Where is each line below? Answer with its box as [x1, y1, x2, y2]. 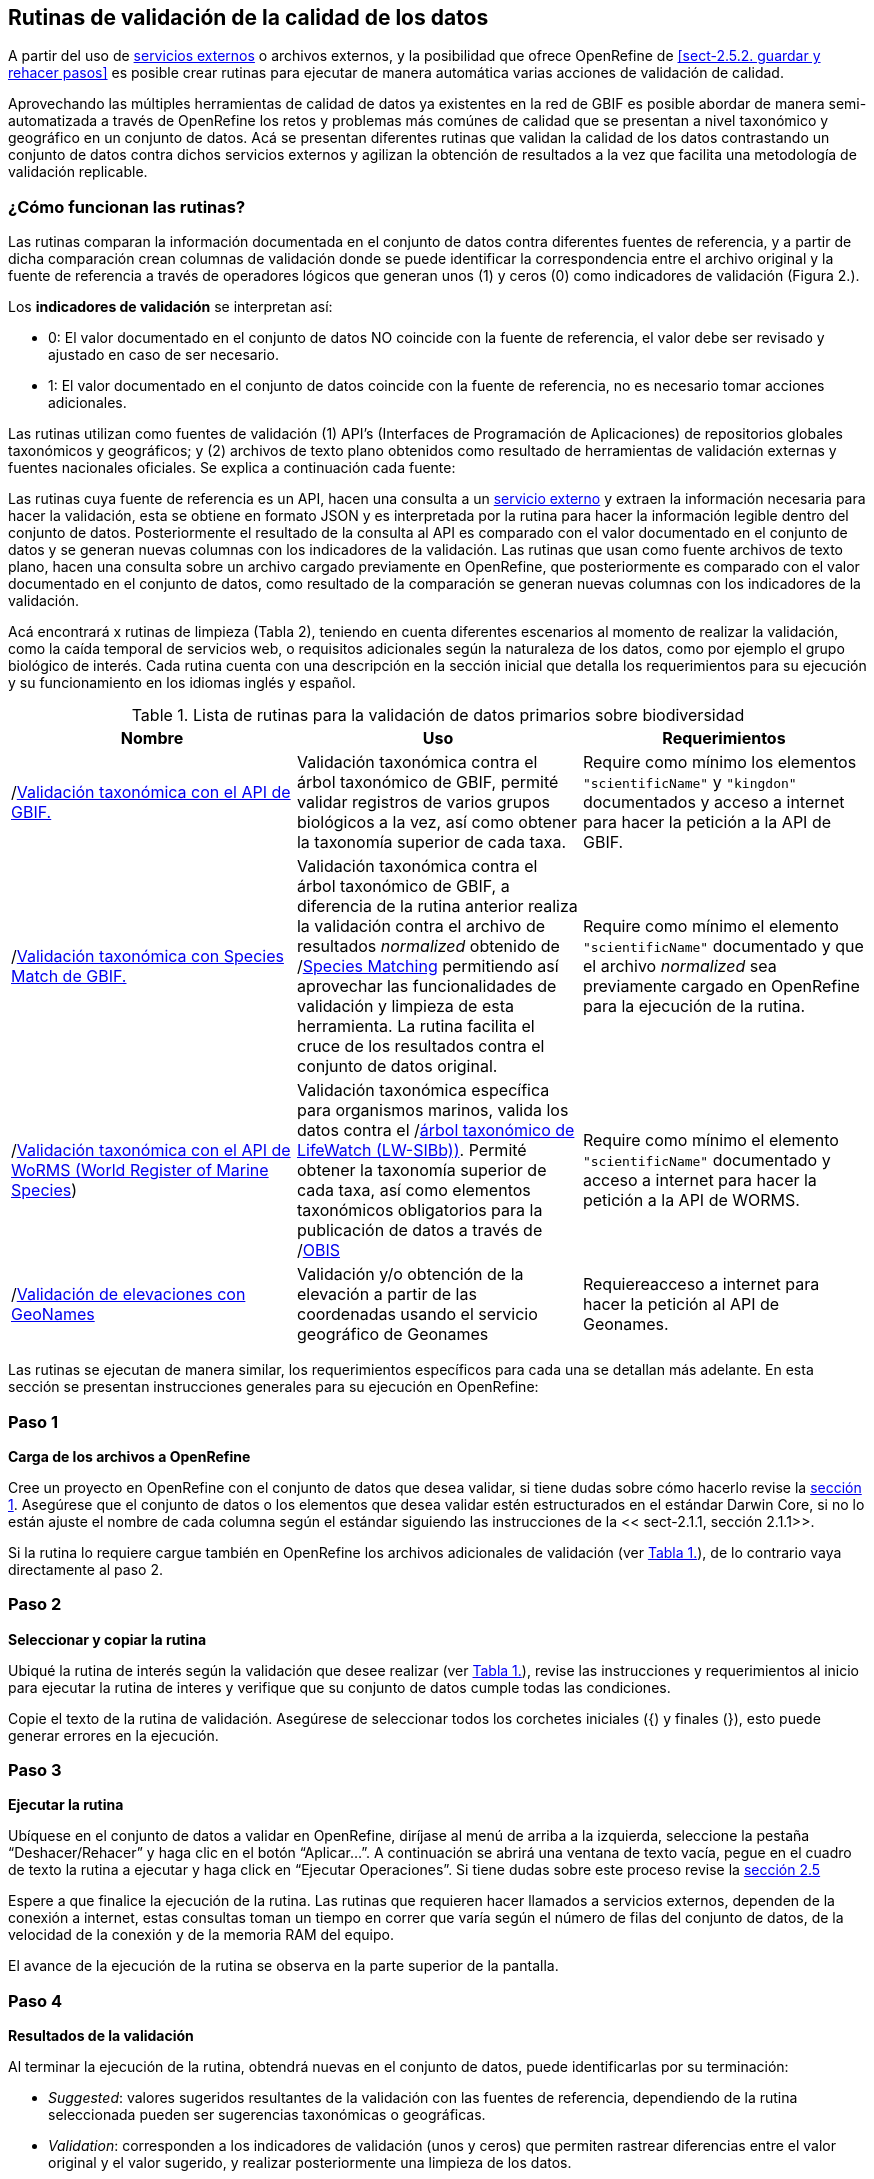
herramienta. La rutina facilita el [296, 1016, 535, 1037]
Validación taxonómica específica [296, 1080, 550, 1101]
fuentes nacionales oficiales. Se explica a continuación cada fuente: [8, 459, 456, 477]
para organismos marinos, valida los [296, 1100, 569, 1121]
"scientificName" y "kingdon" [582, 772, 797, 793]
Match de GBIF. [11, 966, 127, 987]
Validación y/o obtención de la [296, 1264, 524, 1285]
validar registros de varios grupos [296, 792, 550, 813]
